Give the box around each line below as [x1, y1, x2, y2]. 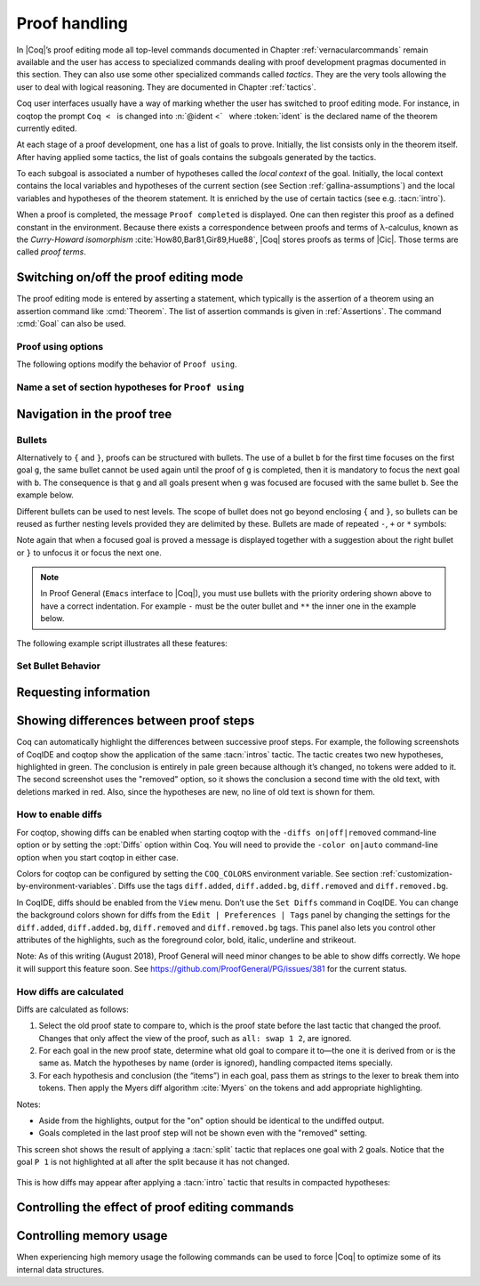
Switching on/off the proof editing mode [16, 270, 244, 285]
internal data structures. [16, 1264, 105, 1274]
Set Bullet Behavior [16, 659, 101, 672]
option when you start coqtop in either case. [16, 852, 180, 862]
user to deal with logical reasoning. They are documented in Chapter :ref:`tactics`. [16, 81, 316, 93]
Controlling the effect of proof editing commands [16, 1200, 294, 1215]
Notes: [16, 1099, 41, 1110]
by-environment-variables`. [16, 881, 117, 892]
